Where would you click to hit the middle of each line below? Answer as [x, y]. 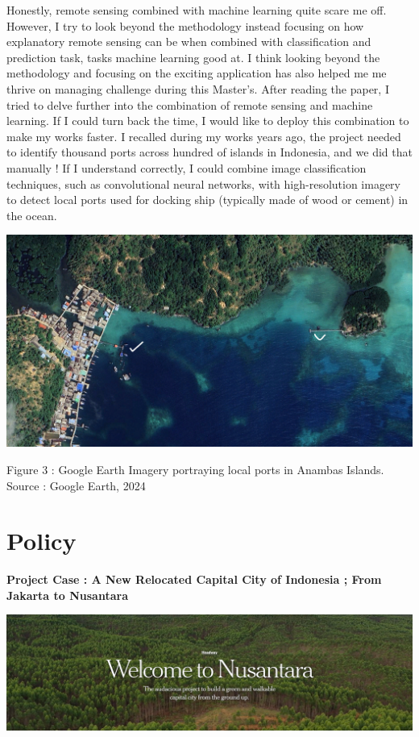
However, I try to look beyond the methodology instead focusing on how [185, 25]
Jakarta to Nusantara [67, 595]
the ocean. [32, 215]
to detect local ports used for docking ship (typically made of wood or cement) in [207, 200]
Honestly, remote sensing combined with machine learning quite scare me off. [197, 10]
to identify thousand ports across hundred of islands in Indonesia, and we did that [209, 152]
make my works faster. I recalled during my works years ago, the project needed [204, 136]
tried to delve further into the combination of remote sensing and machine [190, 104]
